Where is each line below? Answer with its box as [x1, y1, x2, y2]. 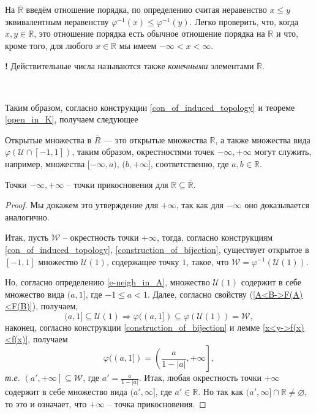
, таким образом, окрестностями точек [72, 145, 214, 158]
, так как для [176, 198, 224, 211]
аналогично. [5, 210, 50, 223]
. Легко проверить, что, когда [189, 15, 299, 28]
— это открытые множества [103, 133, 207, 146]
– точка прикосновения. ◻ [107, 397, 206, 410]
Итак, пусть [5, 231, 49, 244]
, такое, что [186, 255, 229, 268]
